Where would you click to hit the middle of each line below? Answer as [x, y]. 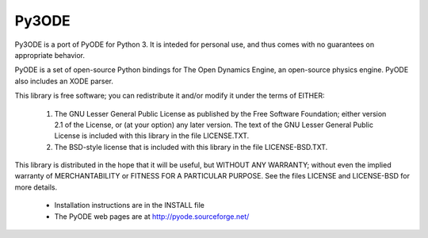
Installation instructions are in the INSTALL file [130, 205]
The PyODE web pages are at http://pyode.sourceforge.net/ [152, 216]
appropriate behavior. [50, 55]
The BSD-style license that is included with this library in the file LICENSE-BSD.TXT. [191, 147]
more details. [36, 187]
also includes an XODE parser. [64, 81]
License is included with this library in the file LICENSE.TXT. [152, 136]
